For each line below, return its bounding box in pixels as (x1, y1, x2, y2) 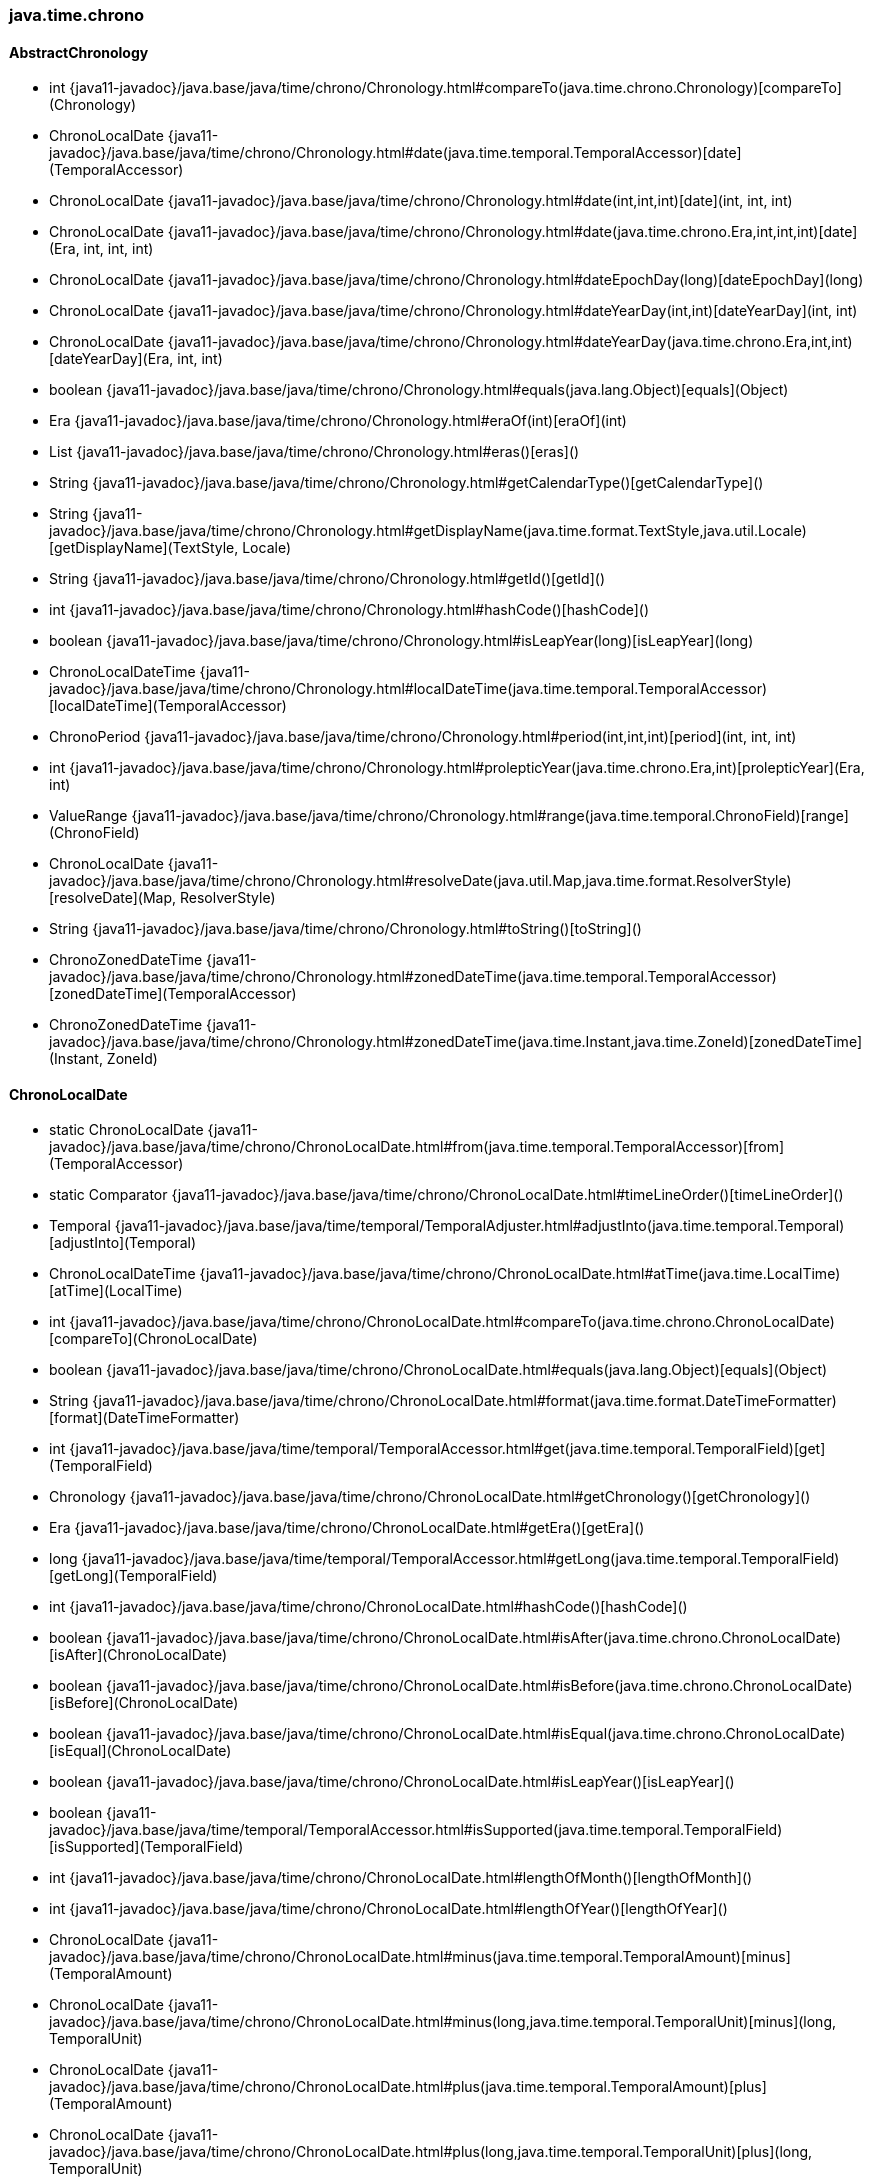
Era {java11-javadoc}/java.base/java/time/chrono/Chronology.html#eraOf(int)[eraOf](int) (49, 412, 627, 430)
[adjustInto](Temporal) (49, 1234, 197, 1252)
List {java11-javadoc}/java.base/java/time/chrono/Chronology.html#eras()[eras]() (49, 443, 580, 461)
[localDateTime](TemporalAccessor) (49, 697, 287, 715)
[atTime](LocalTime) (49, 1282, 183, 1300)
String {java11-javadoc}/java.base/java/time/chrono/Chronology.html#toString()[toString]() (49, 920, 642, 938)
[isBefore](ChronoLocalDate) (49, 1694, 239, 1712)
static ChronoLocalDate (49, 1121, 204, 1139)
